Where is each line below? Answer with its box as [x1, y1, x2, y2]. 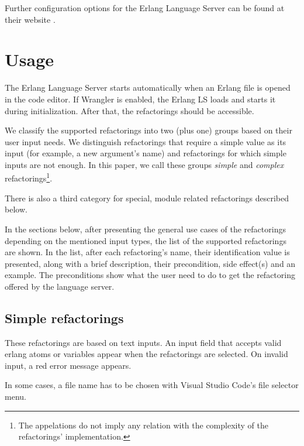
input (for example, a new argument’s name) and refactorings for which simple [5, 147, 286, 159]
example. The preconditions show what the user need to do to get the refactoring [5, 269, 295, 281]
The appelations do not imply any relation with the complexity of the [18, 418, 268, 431]
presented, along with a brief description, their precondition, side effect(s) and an [5, 257, 296, 269]
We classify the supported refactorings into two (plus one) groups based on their [5, 124, 292, 136]
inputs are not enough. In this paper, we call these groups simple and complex [5, 158, 284, 170]
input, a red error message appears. [5, 359, 132, 371]
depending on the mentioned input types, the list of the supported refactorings [5, 234, 286, 246]
